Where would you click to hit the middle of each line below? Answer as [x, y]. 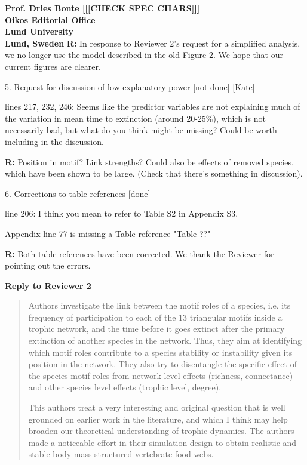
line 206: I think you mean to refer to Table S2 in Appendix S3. [122, 213]
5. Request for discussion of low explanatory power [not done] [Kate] [130, 86]
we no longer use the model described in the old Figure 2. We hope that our [144, 55]
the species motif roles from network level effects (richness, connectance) [161, 375]
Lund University [39, 31]
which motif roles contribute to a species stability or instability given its [160, 352]
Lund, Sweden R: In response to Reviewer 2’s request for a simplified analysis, [153, 43]
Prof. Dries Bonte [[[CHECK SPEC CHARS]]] [102, 8]
